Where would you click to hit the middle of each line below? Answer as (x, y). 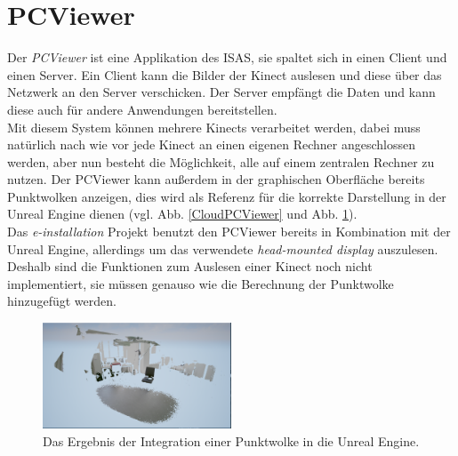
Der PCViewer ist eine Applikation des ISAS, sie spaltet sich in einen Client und (227, 57)
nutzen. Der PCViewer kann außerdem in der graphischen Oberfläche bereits (216, 179)
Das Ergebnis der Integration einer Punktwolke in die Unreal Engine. (231, 440)
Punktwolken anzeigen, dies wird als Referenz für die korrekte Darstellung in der (227, 196)
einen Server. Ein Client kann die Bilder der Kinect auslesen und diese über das (225, 74)
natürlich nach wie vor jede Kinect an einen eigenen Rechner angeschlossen (212, 144)
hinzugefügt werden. (62, 301)
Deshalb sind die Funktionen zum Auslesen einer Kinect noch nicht (190, 266)
